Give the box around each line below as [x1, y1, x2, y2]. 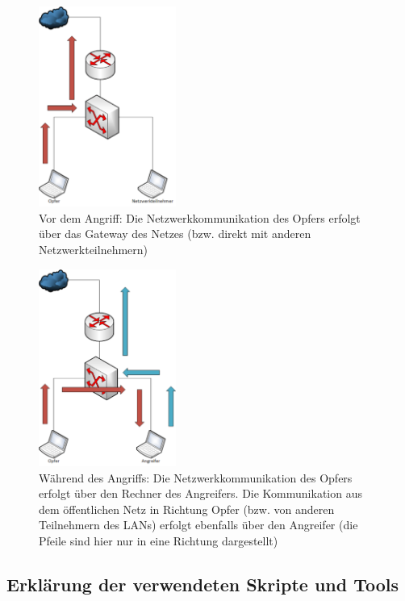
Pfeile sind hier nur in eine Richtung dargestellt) [39, 532, 278, 549]
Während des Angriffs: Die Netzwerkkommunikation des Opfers [39, 469, 353, 486]
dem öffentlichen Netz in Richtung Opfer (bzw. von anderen [39, 500, 335, 517]
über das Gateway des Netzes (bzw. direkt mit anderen [39, 225, 311, 242]
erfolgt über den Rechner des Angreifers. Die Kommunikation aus [39, 485, 362, 502]
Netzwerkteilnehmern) [39, 241, 148, 258]
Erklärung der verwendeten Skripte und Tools [6, 572, 399, 597]
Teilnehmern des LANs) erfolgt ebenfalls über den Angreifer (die [39, 516, 358, 533]
